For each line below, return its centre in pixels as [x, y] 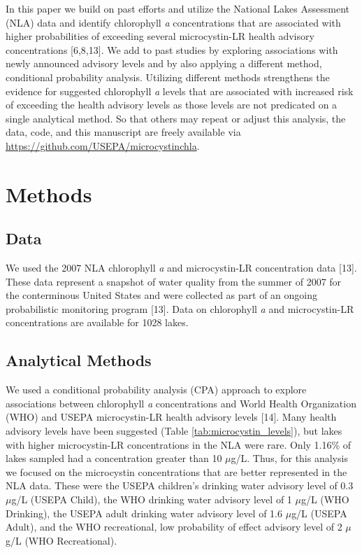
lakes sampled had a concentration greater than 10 [114, 458]
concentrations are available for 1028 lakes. [97, 322]
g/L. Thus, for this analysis [289, 458]
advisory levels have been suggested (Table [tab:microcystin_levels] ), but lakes [174, 431]
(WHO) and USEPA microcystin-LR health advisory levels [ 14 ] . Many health [171, 417]
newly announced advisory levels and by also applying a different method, [164, 63]
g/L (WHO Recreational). [61, 540]
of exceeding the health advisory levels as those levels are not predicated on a [172, 105]
